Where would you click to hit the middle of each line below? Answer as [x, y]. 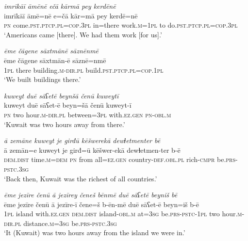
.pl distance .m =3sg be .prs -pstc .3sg [65, 223]
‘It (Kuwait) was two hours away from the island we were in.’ [95, 233]
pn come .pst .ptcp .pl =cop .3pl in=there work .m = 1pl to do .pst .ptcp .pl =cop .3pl [121, 25]
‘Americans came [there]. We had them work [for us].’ [83, 34]
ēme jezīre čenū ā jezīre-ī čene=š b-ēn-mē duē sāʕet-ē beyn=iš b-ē [101, 204]
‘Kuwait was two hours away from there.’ [65, 124]
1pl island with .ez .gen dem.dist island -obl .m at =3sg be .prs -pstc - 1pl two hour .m [123, 214]
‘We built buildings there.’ [42, 79]
